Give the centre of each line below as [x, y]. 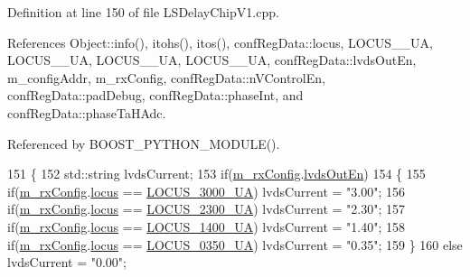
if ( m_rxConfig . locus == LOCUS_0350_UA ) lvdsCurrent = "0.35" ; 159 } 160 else [235, 244]
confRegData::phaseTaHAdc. [87, 112]
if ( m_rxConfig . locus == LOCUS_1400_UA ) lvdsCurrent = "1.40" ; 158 [207, 226]
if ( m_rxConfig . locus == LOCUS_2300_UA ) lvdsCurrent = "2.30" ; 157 [207, 209]
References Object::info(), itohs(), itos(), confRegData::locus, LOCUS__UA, [220, 42]
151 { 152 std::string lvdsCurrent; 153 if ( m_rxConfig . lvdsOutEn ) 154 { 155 [216, 174]
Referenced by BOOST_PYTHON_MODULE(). [144, 143]
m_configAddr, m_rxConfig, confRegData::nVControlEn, [166, 77]
